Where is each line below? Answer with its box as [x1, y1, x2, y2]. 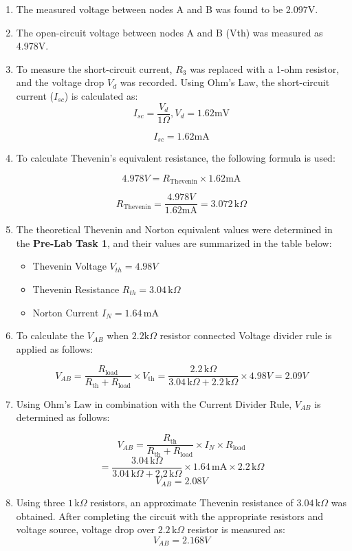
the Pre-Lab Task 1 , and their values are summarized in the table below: [16, 235, 332, 250]
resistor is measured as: [187, 522, 285, 537]
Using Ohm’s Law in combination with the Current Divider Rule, [16, 396, 292, 411]
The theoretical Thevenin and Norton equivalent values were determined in [16, 222, 333, 237]
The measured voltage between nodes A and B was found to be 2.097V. [16, 2, 318, 16]
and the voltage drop [16, 75, 104, 89]
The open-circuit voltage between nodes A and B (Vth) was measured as [16, 25, 323, 39]
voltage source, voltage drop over [16, 522, 155, 537]
